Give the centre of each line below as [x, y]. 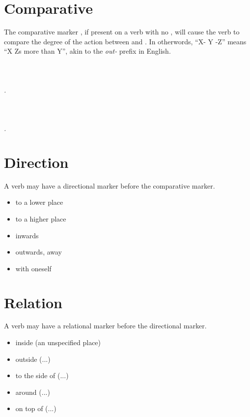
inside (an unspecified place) [58, 342]
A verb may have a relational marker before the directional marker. [105, 326]
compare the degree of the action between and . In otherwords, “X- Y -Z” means [125, 41]
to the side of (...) [42, 375]
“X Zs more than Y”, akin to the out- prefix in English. [87, 51]
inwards [27, 235]
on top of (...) [36, 408]
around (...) [33, 392]
